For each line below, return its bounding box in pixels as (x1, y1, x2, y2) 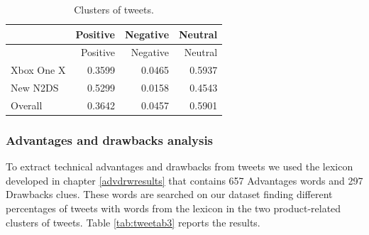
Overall (11, 97, 43, 112)
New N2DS (11, 80, 59, 95)
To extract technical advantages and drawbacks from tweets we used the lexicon (6, 159, 353, 174)
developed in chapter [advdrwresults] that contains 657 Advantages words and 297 (6, 173, 363, 187)
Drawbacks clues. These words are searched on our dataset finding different (6, 187, 333, 202)
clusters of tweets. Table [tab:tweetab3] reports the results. (6, 214, 260, 229)
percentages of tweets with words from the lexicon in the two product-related (6, 201, 341, 216)
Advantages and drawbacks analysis (6, 131, 214, 148)
